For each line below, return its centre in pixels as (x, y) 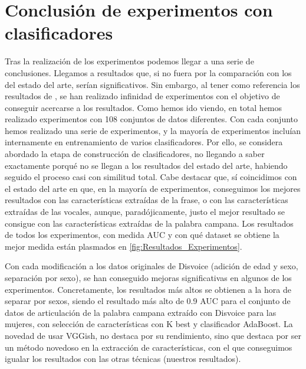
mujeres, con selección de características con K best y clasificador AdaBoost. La (149, 324)
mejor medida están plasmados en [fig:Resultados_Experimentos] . (124, 246)
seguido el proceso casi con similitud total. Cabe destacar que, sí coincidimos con (151, 177)
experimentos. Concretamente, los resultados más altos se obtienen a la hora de (148, 289)
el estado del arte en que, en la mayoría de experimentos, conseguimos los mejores (153, 188)
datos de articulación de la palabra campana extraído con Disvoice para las (141, 312)
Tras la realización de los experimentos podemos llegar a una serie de (129, 61)
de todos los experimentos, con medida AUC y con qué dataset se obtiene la (142, 235)
